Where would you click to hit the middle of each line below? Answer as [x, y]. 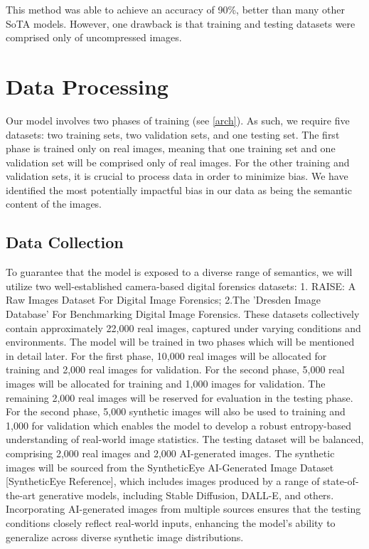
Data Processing [87, 86]
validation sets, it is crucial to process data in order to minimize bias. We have [177, 176]
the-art [21, 495]
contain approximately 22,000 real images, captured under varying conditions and [183, 327]
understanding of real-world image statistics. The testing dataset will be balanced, [185, 439]
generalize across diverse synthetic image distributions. [125, 537]
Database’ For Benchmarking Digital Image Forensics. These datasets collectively [183, 314]
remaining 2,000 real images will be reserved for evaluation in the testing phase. [180, 397]
